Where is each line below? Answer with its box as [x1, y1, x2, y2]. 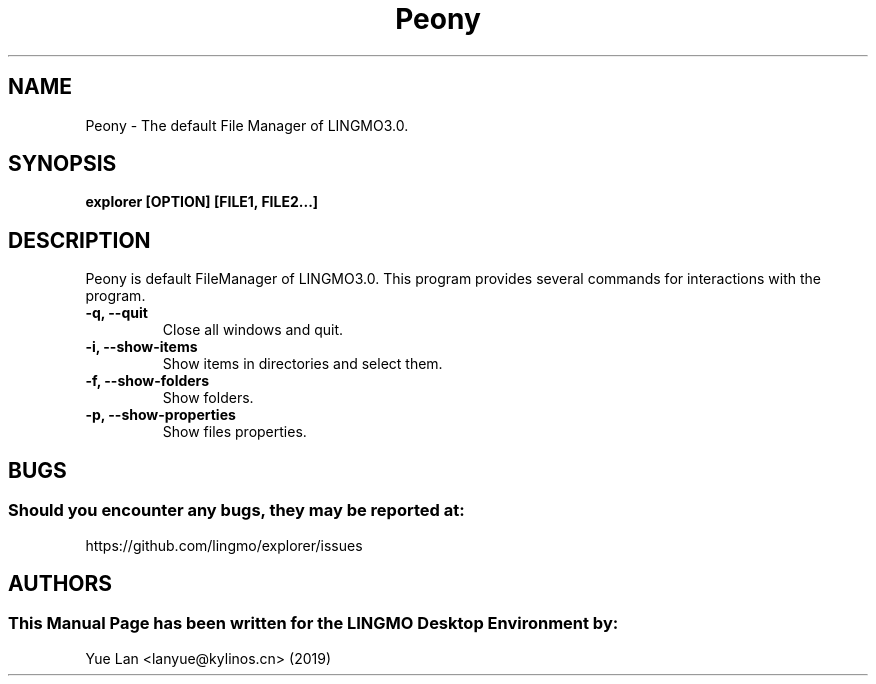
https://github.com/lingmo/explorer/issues [85, 536, 363, 554]
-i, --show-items [85, 338, 198, 356]
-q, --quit [85, 304, 148, 322]
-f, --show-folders [85, 372, 210, 390]
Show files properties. [162, 423, 307, 441]
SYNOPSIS [8, 151, 117, 177]
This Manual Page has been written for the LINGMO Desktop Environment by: [8, 613, 619, 634]
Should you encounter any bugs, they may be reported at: [8, 500, 465, 521]
